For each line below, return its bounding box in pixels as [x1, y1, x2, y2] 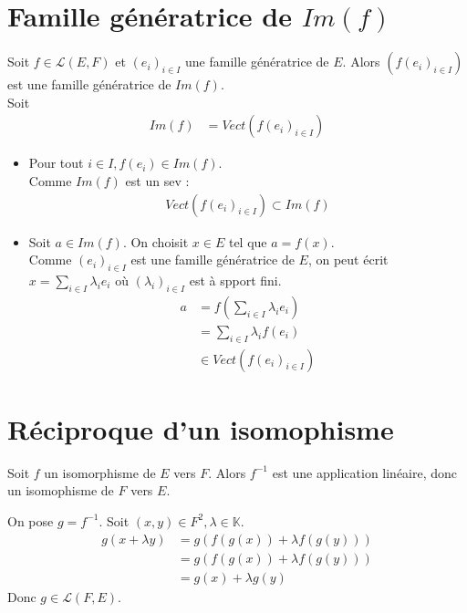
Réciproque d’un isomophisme [7, 410, 394, 447]
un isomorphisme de [44, 462, 156, 482]
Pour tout [28, 153, 84, 172]
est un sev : [125, 171, 190, 190]
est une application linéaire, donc [272, 462, 458, 482]
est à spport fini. [189, 270, 282, 289]
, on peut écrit [307, 250, 389, 269]
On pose [7, 511, 54, 530]
